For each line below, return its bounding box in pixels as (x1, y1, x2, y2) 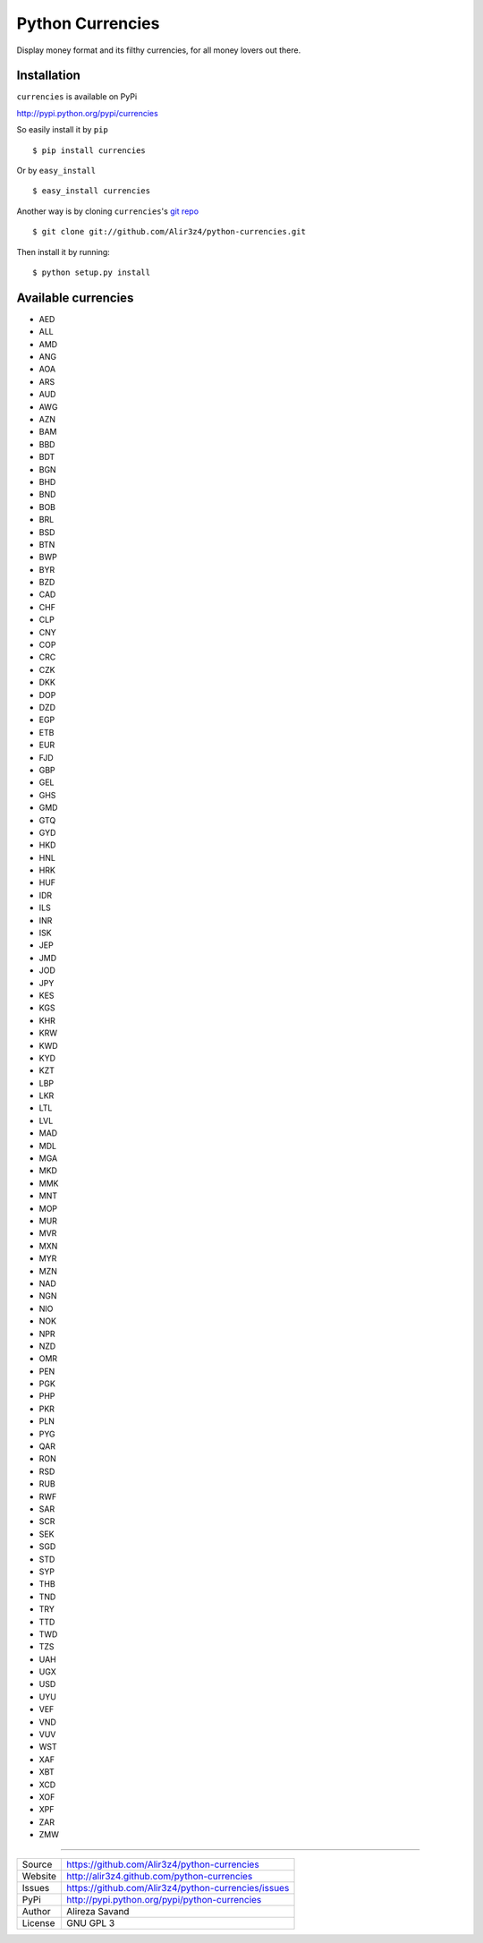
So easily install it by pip (16, 124, 109, 135)
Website (21, 1870, 57, 1882)
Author (21, 1905, 51, 1917)
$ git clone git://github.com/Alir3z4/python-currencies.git (32, 226, 306, 237)
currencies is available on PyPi (16, 91, 138, 102)
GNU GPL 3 (66, 1916, 115, 1929)
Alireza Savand (66, 1905, 130, 1917)
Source (21, 1858, 53, 1871)
